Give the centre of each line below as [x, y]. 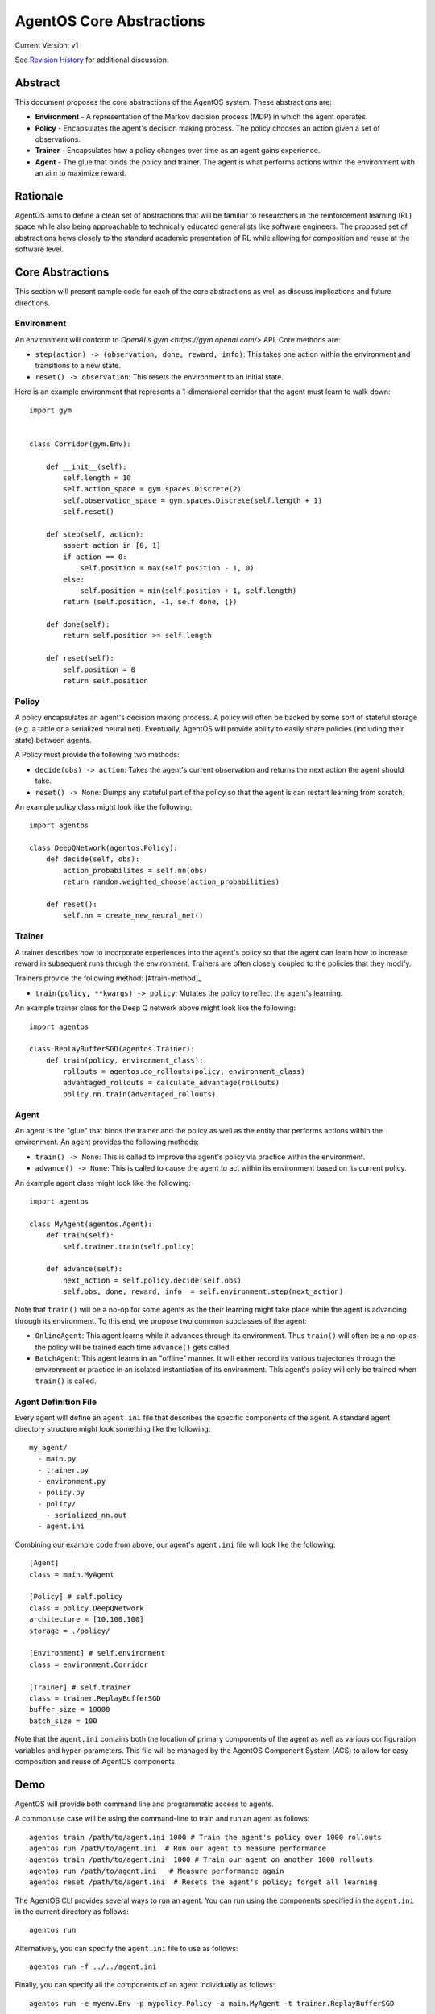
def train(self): [80, 1235]
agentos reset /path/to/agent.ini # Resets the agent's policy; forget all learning [203, 1882]
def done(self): [78, 625]
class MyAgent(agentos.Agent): [91, 1224]
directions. [33, 303]
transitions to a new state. [78, 366]
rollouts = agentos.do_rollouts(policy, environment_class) [184, 1072]
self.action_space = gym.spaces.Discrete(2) [152, 489]
